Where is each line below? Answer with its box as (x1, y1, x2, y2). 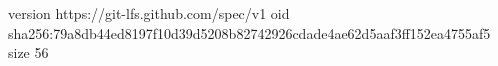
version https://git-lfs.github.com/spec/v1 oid (8, 3, 290, 23)
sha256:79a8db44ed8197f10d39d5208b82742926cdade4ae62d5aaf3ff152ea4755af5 (8, 22, 491, 43)
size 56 (8, 42, 49, 63)
